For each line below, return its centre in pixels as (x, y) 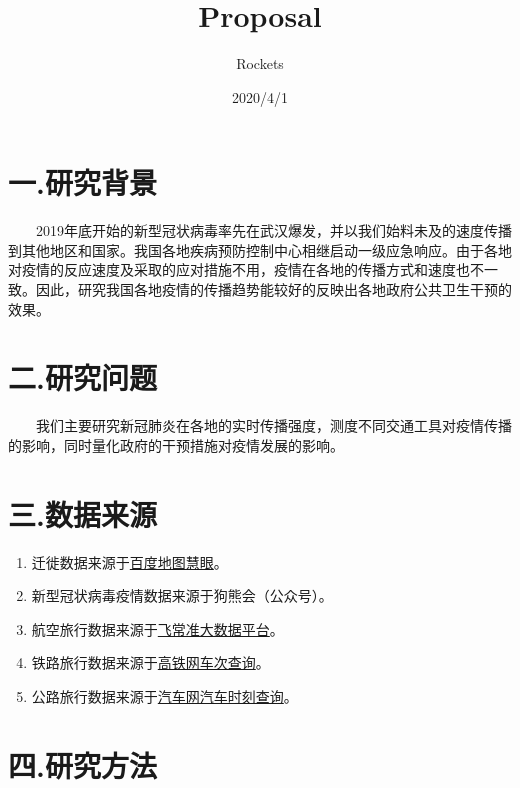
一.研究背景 (82, 182)
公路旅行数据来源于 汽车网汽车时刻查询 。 (164, 696)
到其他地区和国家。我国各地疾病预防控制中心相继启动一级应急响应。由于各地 (260, 249)
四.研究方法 (82, 764)
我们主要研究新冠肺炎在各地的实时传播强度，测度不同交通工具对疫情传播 (274, 425)
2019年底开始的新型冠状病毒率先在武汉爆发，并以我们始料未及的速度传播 (274, 230)
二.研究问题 (82, 377)
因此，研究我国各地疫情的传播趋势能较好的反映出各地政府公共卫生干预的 (273, 289)
